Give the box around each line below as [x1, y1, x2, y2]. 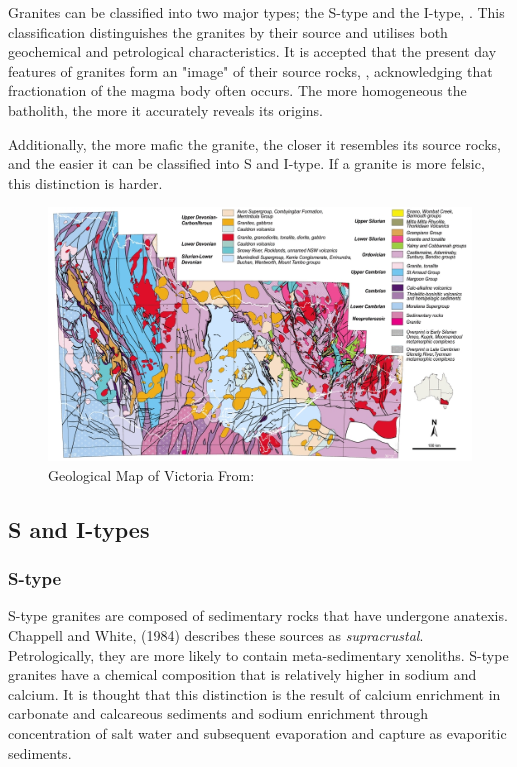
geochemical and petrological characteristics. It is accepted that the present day [8, 41, 497, 62]
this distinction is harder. [8, 172, 163, 193]
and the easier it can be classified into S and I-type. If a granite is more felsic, [8, 153, 485, 174]
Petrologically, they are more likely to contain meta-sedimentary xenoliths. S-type [8, 644, 509, 665]
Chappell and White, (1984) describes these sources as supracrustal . [8, 624, 424, 645]
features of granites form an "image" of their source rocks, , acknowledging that [8, 60, 493, 81]
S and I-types [8, 513, 150, 544]
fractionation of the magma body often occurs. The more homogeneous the [8, 80, 467, 101]
